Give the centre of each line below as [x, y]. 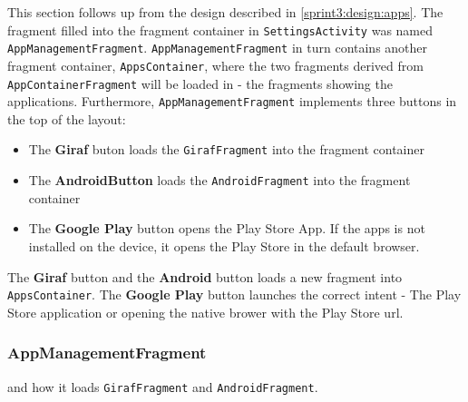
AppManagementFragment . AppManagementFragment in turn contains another [218, 48]
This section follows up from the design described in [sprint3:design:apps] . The [225, 12]
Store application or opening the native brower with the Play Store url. [205, 312]
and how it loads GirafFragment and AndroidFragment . [163, 386]
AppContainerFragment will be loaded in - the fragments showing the [200, 83]
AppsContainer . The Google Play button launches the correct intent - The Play [234, 294]
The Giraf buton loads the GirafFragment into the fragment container [226, 149]
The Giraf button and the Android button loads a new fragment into [205, 276]
